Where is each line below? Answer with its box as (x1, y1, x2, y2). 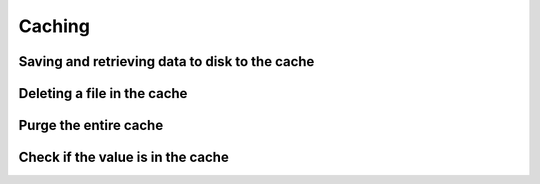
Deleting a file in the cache (18, 85, 188, 102)
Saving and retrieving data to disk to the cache (18, 53, 315, 70)
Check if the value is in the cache (18, 149, 229, 166)
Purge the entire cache (18, 117, 164, 134)
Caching (18, 15, 90, 37)
